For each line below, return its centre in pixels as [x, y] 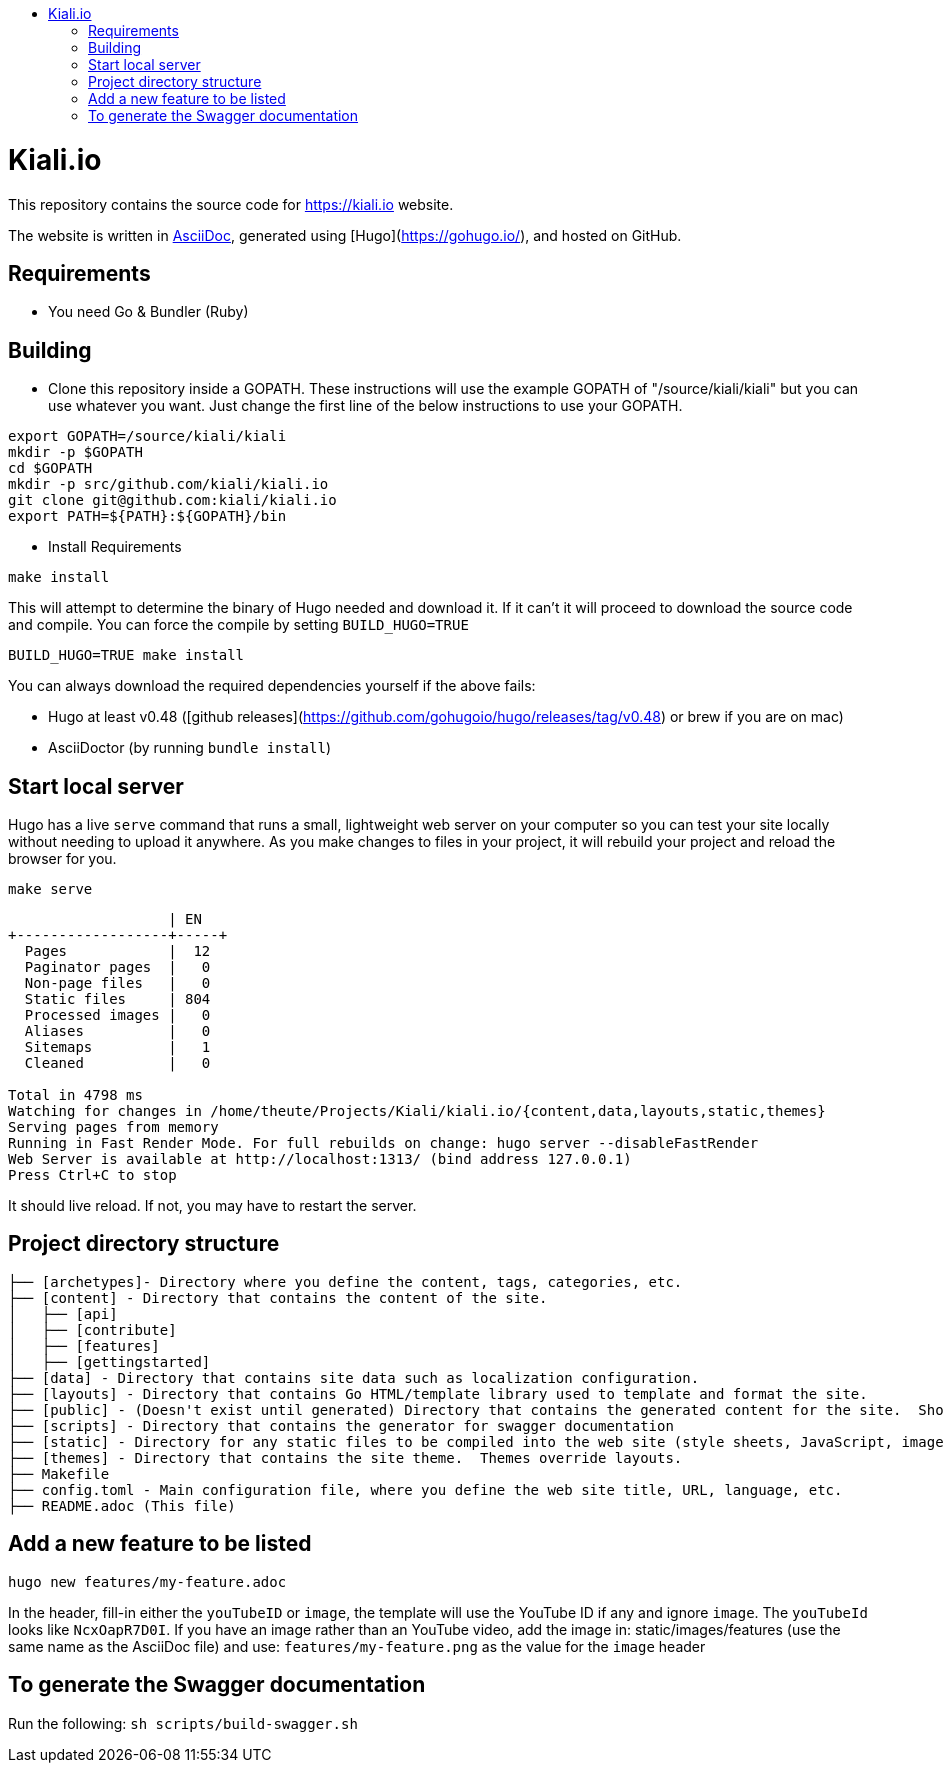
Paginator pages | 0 [117, 967]
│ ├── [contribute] [92, 1329]
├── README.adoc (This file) [122, 1505]
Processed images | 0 [117, 1015]
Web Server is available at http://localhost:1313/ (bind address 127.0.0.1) [320, 1159]
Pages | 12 [117, 951]
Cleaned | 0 [117, 1063]
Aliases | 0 [117, 1031]
